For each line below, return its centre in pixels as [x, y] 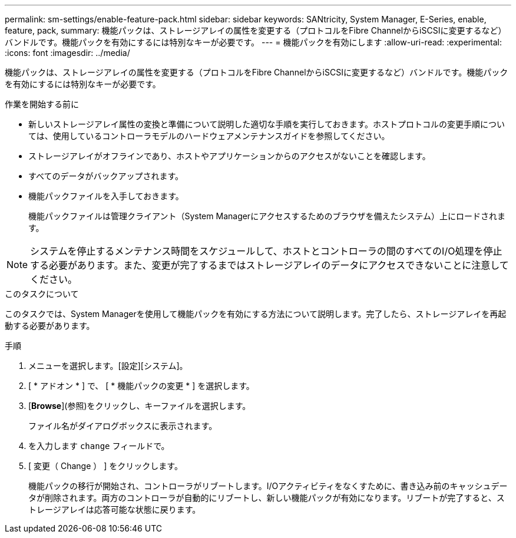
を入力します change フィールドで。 [99, 446]
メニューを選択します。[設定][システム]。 [108, 366]
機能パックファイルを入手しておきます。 [106, 196]
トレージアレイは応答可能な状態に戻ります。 [115, 509]
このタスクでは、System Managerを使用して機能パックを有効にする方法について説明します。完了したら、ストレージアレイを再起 [256, 314]
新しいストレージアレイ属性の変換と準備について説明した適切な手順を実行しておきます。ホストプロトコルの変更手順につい [267, 124]
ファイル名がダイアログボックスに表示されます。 [123, 426]
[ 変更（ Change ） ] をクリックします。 [105, 466]
